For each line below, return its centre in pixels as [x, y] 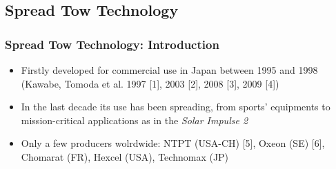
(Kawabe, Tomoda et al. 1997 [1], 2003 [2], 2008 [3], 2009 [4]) [150, 83]
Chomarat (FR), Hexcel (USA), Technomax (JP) [125, 156]
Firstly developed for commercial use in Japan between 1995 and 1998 [169, 70]
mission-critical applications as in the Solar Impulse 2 [135, 120]
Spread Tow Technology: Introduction [112, 44]
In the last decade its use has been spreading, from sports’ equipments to [176, 107]
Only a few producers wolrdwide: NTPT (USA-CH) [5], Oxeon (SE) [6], [173, 143]
